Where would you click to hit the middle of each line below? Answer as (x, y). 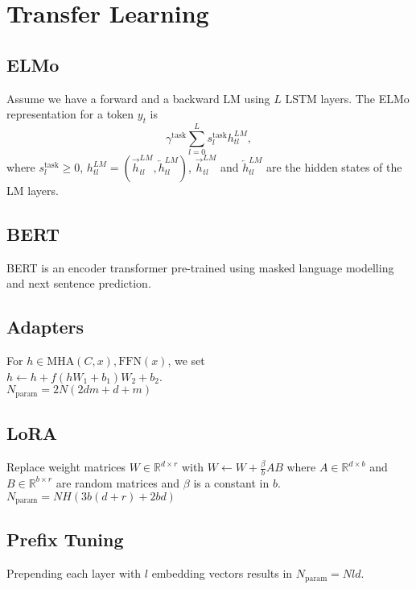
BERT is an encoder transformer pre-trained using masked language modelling (200, 267)
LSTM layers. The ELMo (347, 98)
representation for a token (70, 114)
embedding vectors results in (222, 573)
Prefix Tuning (65, 539)
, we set (186, 361)
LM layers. (33, 191)
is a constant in (231, 482)
